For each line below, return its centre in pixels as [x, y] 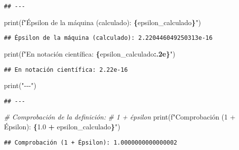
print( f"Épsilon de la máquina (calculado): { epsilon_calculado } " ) [102, 22]
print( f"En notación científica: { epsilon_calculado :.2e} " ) [90, 53]
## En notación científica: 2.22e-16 [66, 70]
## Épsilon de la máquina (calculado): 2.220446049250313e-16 [108, 38]
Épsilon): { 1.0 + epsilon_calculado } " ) [62, 126]
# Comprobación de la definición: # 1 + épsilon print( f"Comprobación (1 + [120, 117]
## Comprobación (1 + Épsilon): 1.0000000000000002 [91, 142]
